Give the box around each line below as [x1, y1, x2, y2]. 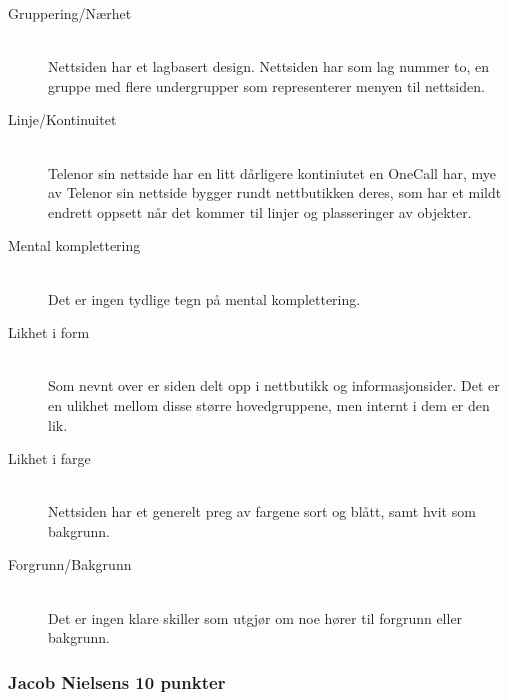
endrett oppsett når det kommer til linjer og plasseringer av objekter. [48, 201, 472, 222]
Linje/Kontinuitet [8, 109, 117, 130]
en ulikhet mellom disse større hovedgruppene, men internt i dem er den [48, 394, 490, 415]
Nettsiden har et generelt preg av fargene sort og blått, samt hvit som [48, 501, 476, 522]
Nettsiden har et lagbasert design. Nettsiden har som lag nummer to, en [48, 56, 490, 77]
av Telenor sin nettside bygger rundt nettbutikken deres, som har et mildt [48, 182, 502, 203]
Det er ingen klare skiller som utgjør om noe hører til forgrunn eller [48, 607, 463, 628]
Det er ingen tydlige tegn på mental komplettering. [48, 288, 361, 309]
